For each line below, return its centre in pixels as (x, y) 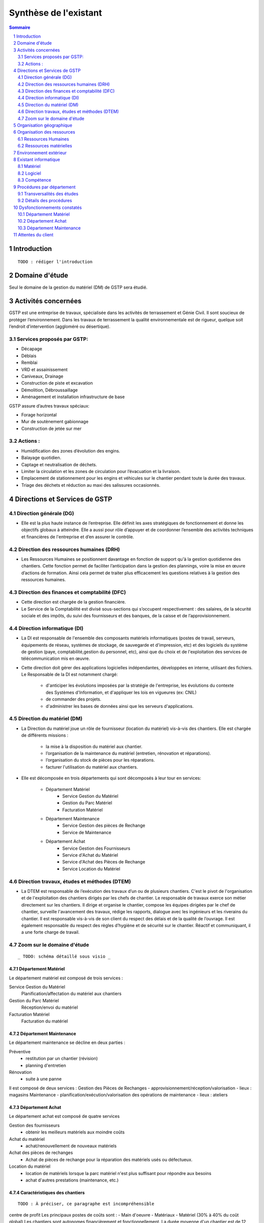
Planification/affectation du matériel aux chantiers (71, 994)
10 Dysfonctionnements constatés (48, 207)
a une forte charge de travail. (51, 932)
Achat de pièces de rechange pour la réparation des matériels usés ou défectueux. (109, 1159)
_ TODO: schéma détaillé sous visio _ (64, 957)
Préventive (20, 1051)
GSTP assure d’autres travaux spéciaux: (49, 406)
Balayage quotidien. (41, 458)
